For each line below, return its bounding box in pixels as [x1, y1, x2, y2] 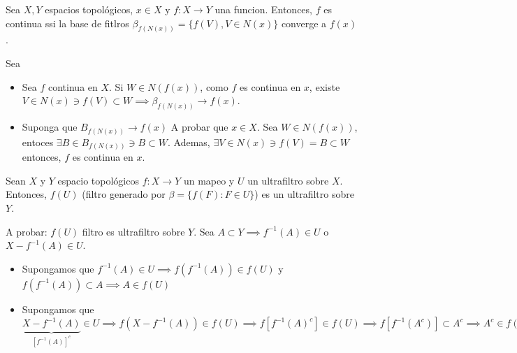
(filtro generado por [82, 187, 166, 201]
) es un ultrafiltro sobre [254, 187, 354, 201]
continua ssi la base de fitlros [6, 15, 129, 30]
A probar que [170, 120, 228, 134]
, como [200, 79, 228, 94]
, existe [309, 79, 340, 94]
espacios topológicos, [45, 2, 133, 16]
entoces [22, 134, 54, 149]
